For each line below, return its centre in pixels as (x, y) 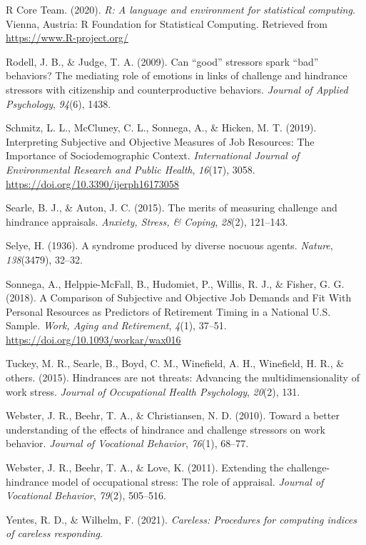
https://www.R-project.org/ (67, 37)
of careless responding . (54, 533)
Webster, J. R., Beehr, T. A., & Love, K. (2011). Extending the (145, 467)
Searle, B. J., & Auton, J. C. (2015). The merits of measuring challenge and (172, 207)
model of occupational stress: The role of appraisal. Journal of (188, 481)
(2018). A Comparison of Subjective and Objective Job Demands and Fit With (179, 297)
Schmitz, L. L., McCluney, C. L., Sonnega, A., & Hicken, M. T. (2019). (161, 127)
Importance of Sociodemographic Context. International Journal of (153, 155)
